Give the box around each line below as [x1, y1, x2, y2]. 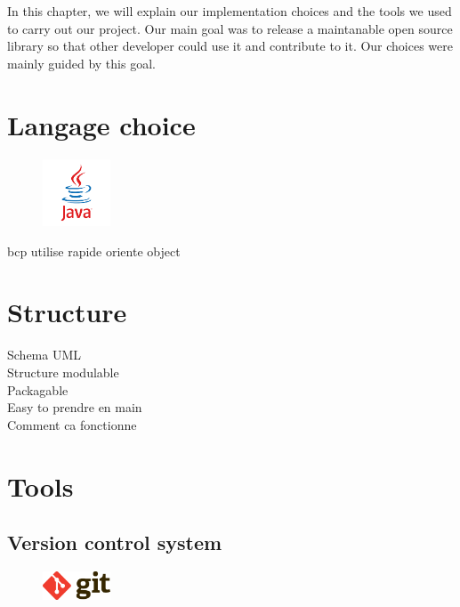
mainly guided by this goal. [7, 53, 156, 72]
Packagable [7, 380, 69, 399]
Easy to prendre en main [7, 398, 142, 417]
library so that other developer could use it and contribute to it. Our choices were [7, 36, 454, 55]
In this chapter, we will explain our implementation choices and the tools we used [7, 2, 452, 20]
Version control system [7, 529, 222, 556]
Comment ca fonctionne [7, 415, 137, 433]
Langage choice [7, 106, 196, 142]
